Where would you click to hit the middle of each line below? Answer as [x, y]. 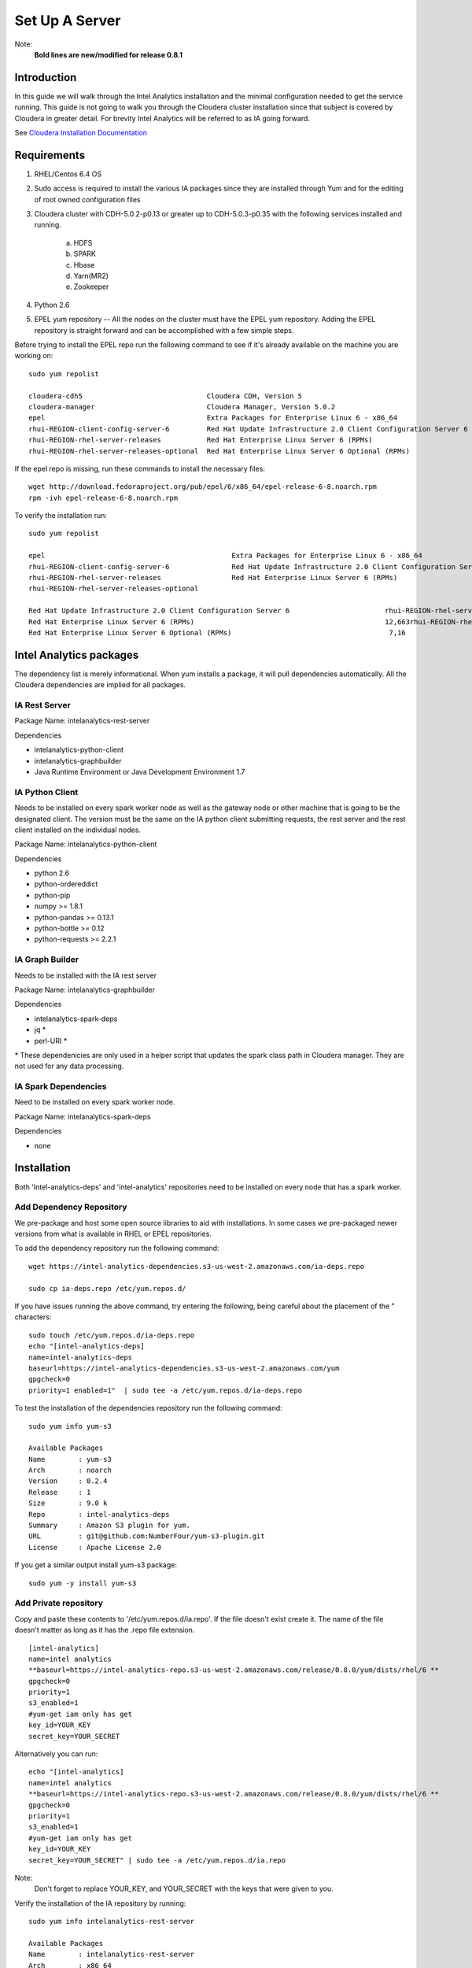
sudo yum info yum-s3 [70, 1426]
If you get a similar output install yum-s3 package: [96, 1565]
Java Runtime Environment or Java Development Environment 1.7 [140, 771]
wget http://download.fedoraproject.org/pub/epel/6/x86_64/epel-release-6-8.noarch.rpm [203, 487]
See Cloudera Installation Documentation [81, 133]
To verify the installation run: [61, 516]
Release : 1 [60, 1492]
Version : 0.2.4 [68, 1481]
